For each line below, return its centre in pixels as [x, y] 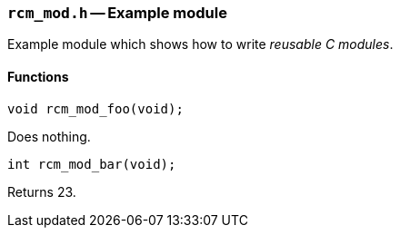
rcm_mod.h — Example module [117, 13]
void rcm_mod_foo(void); [95, 108]
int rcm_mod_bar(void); [92, 164]
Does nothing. [49, 136]
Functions [38, 76]
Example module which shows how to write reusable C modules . [200, 44]
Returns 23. [42, 191]
